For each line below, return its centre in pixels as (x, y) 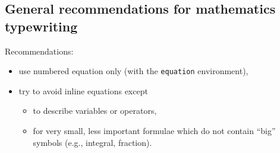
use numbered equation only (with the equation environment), (133, 71)
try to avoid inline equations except (83, 90)
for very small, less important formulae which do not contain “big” (154, 131)
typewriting (41, 26)
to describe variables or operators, (95, 111)
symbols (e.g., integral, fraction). (92, 142)
